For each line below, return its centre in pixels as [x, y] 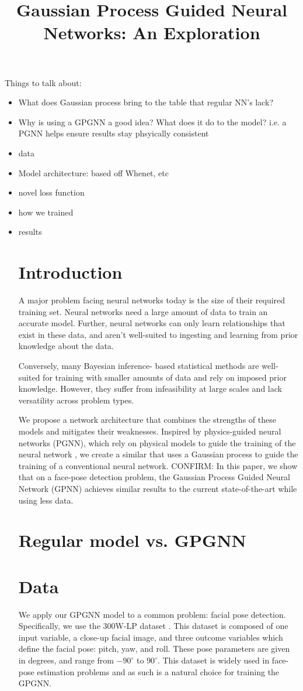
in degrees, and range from [66, 660]
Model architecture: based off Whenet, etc [93, 172]
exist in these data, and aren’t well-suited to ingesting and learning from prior [158, 334]
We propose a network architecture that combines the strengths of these [147, 420]
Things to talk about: [43, 82]
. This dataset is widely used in [213, 660]
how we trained [46, 212]
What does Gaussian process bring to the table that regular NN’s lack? [146, 102]
